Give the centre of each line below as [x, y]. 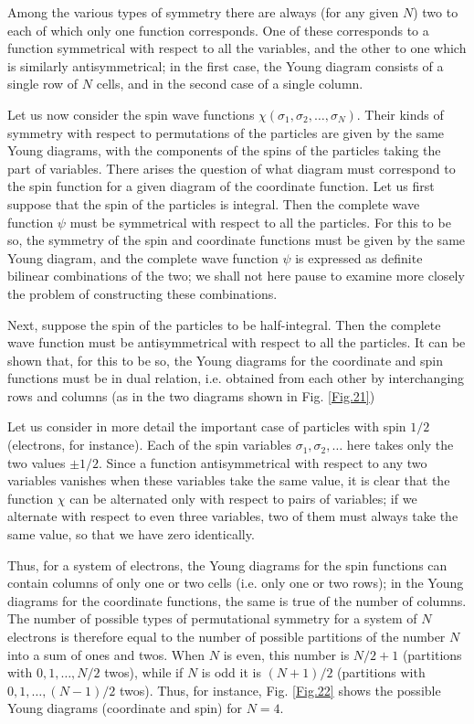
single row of [43, 84]
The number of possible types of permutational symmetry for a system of [212, 618]
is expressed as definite [359, 257]
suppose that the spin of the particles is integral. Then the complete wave [214, 203]
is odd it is [231, 672]
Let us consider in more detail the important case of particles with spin [207, 426]
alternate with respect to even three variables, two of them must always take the [233, 516]
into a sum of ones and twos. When [106, 654]
